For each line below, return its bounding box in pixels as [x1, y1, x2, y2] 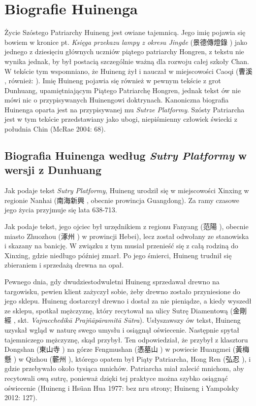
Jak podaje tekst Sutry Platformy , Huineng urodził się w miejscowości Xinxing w [4, 185, 249, 196]
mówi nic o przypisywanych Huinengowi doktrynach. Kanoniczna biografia [4, 95, 229, 105]
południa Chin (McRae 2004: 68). [4, 124, 106, 134]
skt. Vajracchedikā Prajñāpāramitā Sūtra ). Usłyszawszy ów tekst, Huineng [18, 315, 241, 325]
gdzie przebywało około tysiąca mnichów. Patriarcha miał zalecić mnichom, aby [4, 363, 244, 373]
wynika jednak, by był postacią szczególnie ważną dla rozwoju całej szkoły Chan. [4, 56, 249, 66]
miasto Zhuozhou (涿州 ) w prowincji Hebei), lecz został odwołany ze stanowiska [4, 231, 249, 241]
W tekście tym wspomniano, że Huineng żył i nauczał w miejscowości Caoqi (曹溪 [4, 66, 253, 76]
